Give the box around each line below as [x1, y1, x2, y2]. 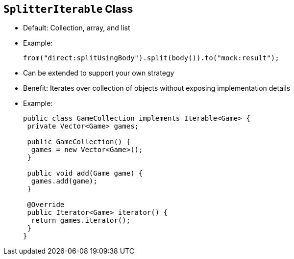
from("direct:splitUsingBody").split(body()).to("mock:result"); [23, 54, 279, 62]
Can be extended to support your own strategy [23, 69, 174, 78]
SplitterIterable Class [3, 3, 133, 15]
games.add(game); [31, 177, 98, 185]
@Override [27, 201, 65, 209]
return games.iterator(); [31, 216, 131, 225]
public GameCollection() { [27, 138, 131, 146]
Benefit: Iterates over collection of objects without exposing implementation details [23, 84, 291, 93]
